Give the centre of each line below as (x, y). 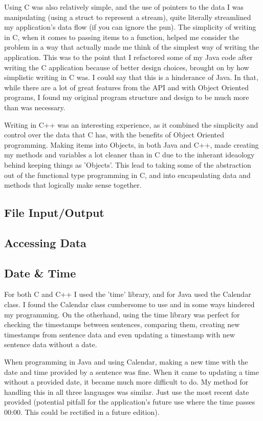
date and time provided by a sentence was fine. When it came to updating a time (131, 372)
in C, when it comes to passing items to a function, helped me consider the (122, 37)
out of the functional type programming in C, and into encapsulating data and (127, 175)
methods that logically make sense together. (73, 185)
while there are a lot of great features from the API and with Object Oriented (127, 87)
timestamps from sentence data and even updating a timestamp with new (120, 334)
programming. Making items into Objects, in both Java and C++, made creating (131, 144)
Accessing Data (45, 242)
